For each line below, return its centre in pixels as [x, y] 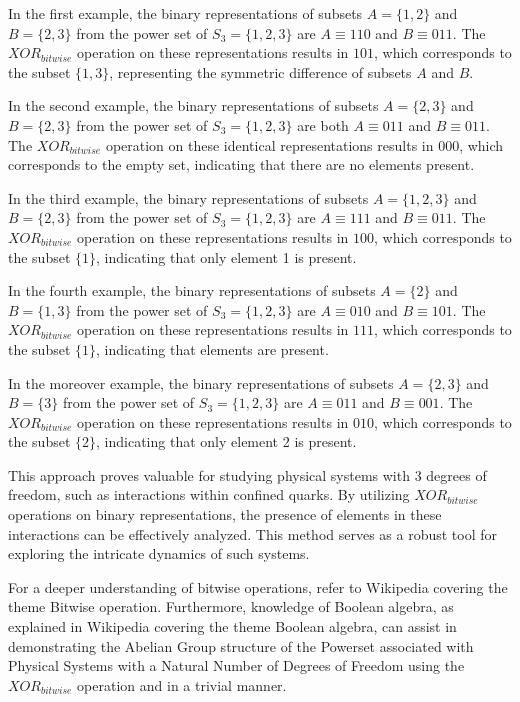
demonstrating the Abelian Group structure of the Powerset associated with [241, 645]
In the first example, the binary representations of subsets [185, 13]
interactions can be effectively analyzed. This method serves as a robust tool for [253, 533]
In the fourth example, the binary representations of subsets [192, 290]
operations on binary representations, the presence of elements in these [225, 514]
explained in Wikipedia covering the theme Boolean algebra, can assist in [232, 626]
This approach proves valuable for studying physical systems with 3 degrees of [247, 474]
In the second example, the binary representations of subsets [193, 105]
